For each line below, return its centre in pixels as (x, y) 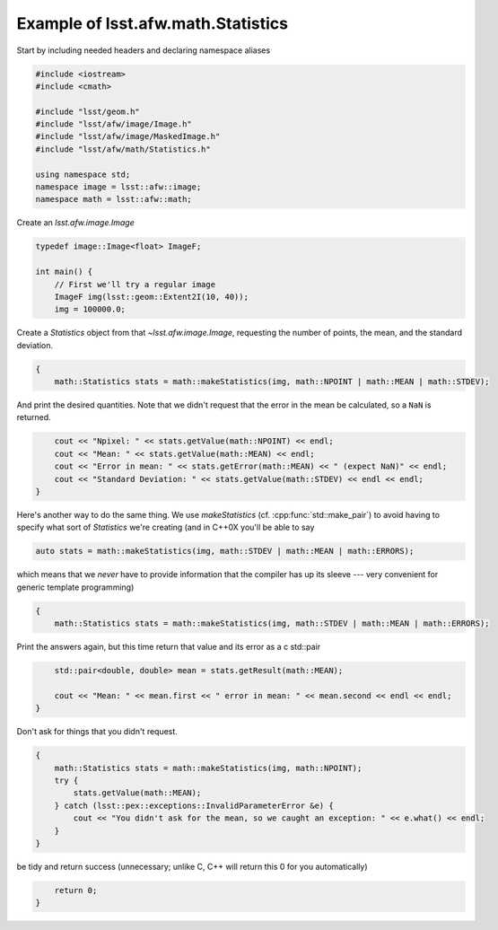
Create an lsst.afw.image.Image (75, 223)
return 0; (76, 890)
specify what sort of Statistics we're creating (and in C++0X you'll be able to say (166, 527)
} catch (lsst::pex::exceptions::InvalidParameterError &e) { (194, 805)
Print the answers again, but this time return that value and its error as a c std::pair (169, 647)
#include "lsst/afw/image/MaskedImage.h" (128, 136)
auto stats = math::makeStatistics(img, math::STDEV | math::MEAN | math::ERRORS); (225, 551)
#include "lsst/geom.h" (88, 111)
